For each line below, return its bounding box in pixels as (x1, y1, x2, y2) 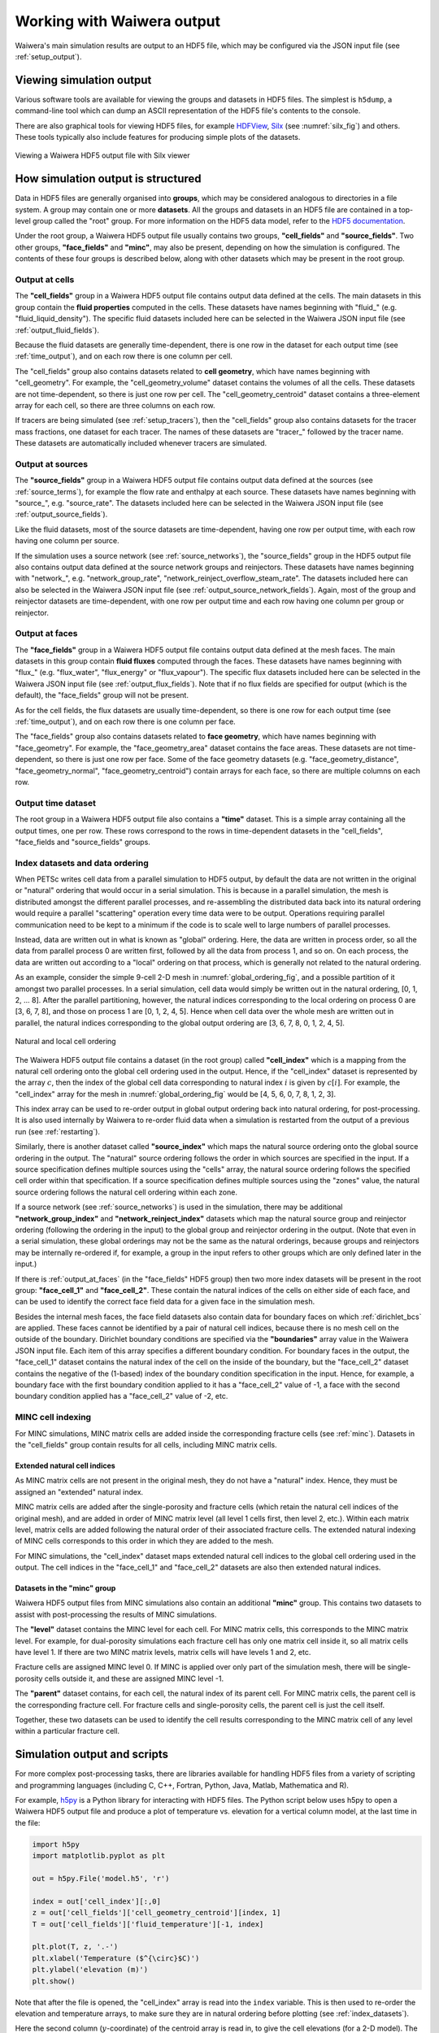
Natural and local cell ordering (15, 1037, 117, 1047)
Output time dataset (15, 797, 97, 808)
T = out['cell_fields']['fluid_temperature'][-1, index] (32, 1919, 264, 1929)
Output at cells (15, 274, 75, 285)
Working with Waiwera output (15, 12, 221, 30)
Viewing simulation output (15, 73, 152, 87)
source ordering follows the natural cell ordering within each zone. (15, 1187, 237, 1197)
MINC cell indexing (15, 1412, 92, 1423)
